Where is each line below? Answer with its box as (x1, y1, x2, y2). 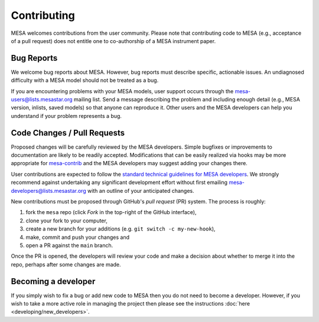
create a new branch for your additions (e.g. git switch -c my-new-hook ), (25, 225, 216, 232)
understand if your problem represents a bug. (11, 112, 122, 119)
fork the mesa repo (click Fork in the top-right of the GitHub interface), (25, 209, 197, 216)
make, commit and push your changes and (25, 234, 130, 241)
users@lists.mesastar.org (11, 96, 73, 103)
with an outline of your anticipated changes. (87, 187, 194, 194)
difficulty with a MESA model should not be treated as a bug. (11, 77, 159, 84)
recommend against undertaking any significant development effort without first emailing (11, 179, 227, 186)
